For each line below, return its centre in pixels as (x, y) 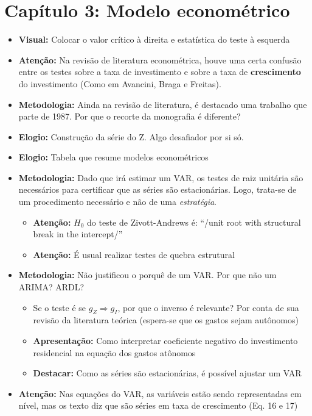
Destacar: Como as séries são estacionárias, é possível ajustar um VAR (167, 373)
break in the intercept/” (78, 234)
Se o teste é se (60, 307)
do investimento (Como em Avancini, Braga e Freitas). (120, 83)
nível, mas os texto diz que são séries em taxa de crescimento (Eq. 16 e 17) (158, 405)
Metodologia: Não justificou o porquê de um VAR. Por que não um (147, 275)
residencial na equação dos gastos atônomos (114, 352)
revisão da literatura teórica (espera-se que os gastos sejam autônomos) (166, 320)
